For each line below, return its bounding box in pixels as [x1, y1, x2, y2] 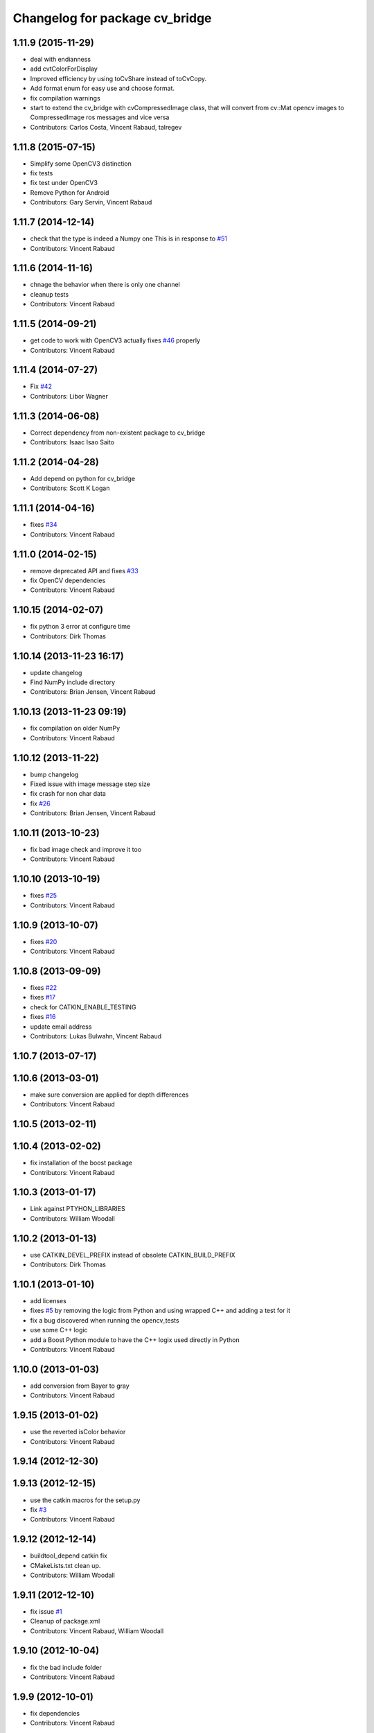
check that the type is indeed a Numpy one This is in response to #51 [30, 234, 228, 243]
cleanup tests [30, 290, 69, 298]
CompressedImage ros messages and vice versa [30, 113, 170, 121]
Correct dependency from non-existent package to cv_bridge [30, 428, 206, 437]
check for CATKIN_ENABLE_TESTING [30, 1002, 136, 1011]
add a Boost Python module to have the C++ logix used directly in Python [30, 1335, 240, 1344]
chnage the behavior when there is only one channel [30, 281, 180, 289]
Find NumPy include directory [30, 678, 116, 686]
